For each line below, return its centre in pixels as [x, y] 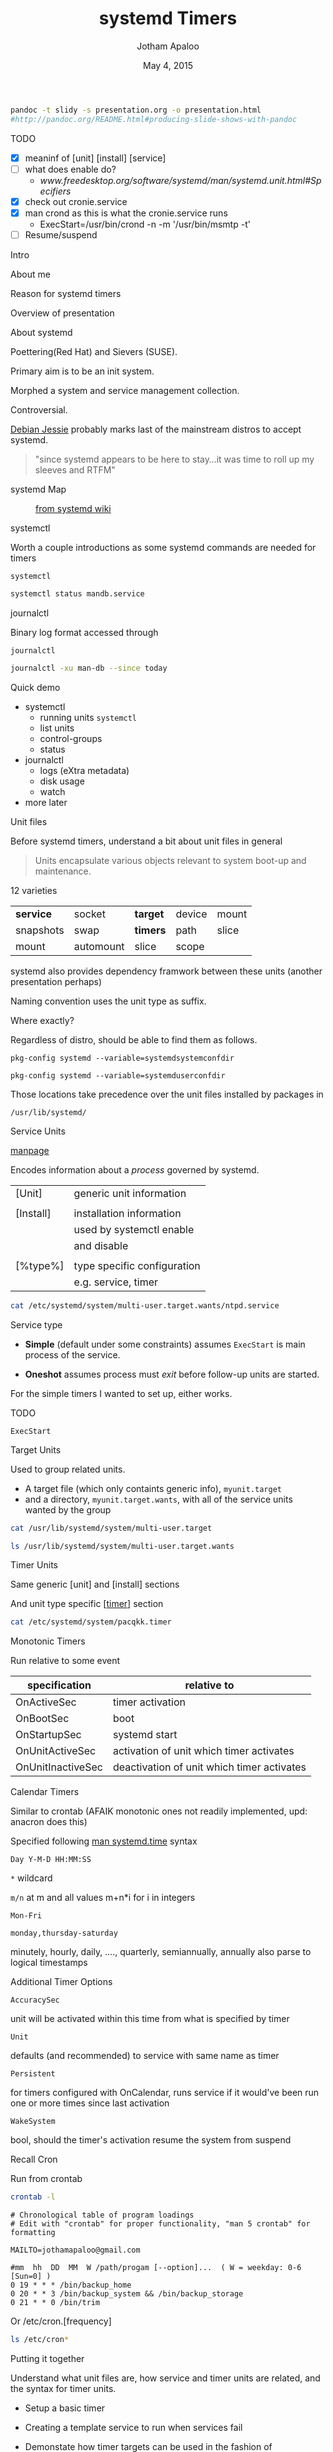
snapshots [40, 930]
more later [46, 802]
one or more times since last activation [90, 2103]
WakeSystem [33, 2122]
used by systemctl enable [134, 1229]
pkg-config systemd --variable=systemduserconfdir [118, 1075]
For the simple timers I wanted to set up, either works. [121, 1393]
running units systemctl [88, 717]
